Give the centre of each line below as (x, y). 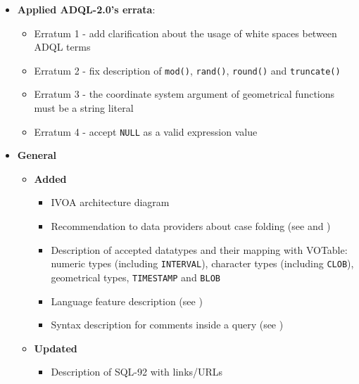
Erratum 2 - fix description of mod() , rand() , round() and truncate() (187, 70)
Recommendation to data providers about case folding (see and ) (191, 226)
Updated (56, 348)
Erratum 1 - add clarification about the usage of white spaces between (185, 33)
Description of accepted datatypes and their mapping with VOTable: (199, 249)
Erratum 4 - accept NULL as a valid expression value (146, 131)
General (37, 155)
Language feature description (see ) (127, 301)
